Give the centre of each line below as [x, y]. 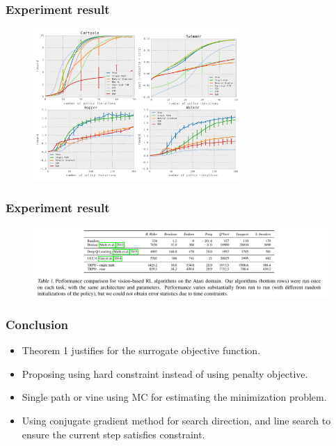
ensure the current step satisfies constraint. [113, 434]
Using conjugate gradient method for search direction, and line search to [176, 421]
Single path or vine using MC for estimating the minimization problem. [174, 397]
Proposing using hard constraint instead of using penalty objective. [165, 373]
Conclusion [37, 324]
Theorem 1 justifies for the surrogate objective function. [141, 350]
